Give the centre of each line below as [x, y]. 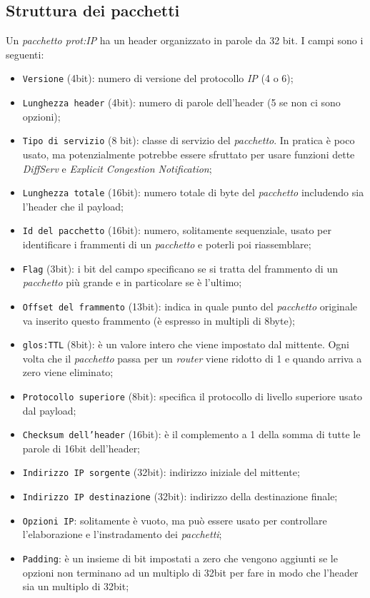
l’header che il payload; [73, 206]
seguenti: [25, 54]
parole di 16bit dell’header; [81, 448]
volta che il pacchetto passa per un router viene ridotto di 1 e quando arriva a [192, 358]
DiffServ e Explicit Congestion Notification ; [117, 168]
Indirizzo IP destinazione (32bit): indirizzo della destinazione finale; [180, 496]
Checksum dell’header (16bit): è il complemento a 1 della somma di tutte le [191, 434]
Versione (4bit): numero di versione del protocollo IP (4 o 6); [158, 78]
